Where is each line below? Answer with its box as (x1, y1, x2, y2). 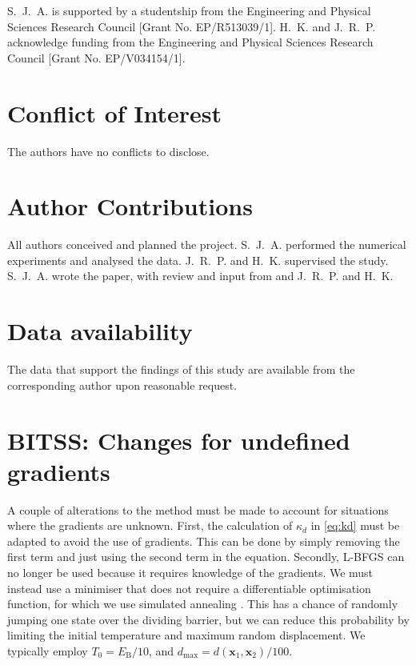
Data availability (7, 314, 193, 347)
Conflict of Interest (7, 96, 222, 129)
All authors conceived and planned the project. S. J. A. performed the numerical (7, 236, 406, 253)
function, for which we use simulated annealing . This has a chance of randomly (7, 595, 398, 612)
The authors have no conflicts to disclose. (7, 142, 210, 159)
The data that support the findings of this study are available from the (7, 361, 355, 378)
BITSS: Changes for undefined (7, 423, 350, 456)
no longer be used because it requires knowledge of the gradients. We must (7, 564, 374, 580)
